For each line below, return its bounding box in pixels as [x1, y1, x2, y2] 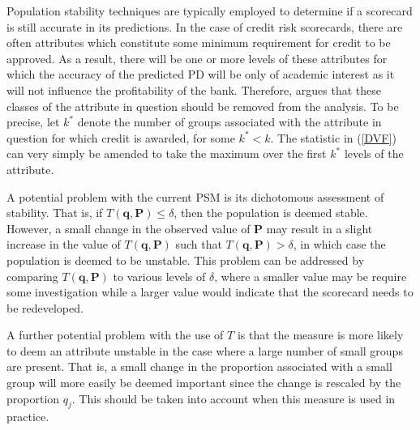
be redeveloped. [6, 299, 84, 316]
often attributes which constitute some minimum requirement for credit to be [6, 34, 391, 51]
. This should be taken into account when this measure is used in [71, 390, 396, 407]
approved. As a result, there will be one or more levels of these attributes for [6, 49, 388, 66]
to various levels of [113, 267, 206, 284]
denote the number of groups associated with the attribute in [77, 113, 382, 130]
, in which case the [293, 236, 386, 253]
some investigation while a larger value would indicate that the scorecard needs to [6, 283, 414, 300]
